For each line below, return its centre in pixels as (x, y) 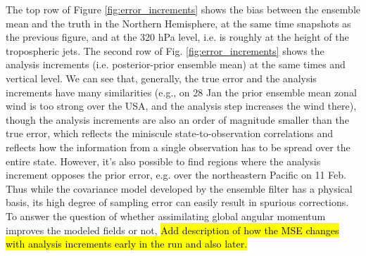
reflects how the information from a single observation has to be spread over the (178, 147)
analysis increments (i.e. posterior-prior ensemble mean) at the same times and (176, 64)
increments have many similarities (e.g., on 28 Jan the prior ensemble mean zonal (181, 92)
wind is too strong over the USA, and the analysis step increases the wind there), (181, 106)
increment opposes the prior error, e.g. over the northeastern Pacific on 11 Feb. (176, 175)
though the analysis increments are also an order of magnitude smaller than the (177, 119)
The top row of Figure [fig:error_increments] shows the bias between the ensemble (183, 9)
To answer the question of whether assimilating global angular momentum (166, 216)
